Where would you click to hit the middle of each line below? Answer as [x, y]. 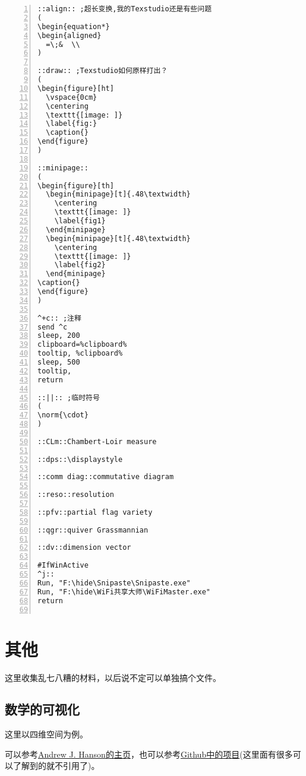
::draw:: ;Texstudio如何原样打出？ [103, 71]
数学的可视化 [42, 709]
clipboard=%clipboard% [82, 345]
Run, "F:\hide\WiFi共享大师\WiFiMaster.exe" [124, 592]
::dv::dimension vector [84, 548]
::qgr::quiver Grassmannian [93, 530]
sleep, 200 [59, 336]
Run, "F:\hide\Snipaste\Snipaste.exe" [114, 583]
